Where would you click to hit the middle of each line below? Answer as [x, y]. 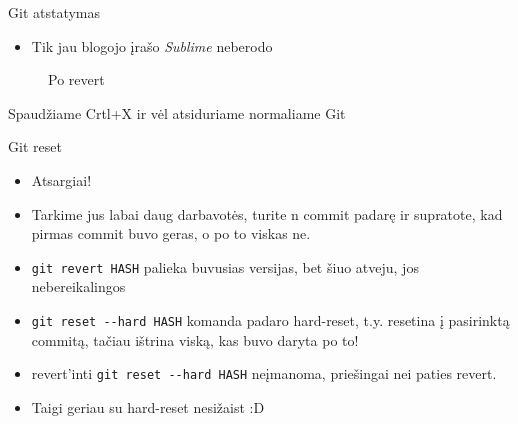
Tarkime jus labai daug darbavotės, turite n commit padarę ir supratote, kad [267, 213]
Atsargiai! [61, 179]
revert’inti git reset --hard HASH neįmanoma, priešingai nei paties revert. [264, 373]
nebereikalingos [78, 286]
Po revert [76, 79]
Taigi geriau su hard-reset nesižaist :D [148, 406]
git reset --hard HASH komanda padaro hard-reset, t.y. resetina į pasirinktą [270, 320]
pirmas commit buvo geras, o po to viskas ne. [171, 233]
